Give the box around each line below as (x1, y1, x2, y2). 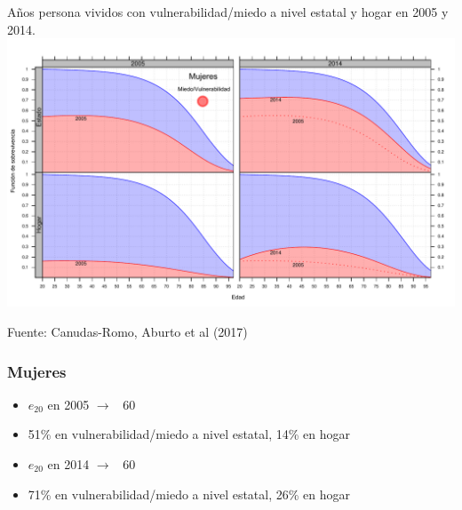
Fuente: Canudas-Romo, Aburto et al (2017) (7, 322, 248, 340)
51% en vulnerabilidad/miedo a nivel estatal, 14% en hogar (28, 425, 351, 443)
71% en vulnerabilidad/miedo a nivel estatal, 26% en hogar (28, 484, 351, 503)
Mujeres (7, 360, 67, 382)
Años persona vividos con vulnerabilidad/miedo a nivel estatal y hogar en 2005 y (7, 3, 449, 20)
